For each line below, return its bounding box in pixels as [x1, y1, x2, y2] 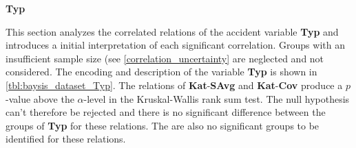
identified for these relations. [6, 132, 126, 146]
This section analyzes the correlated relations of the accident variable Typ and [6, 24, 339, 38]
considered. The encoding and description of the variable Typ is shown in [6, 64, 317, 79]
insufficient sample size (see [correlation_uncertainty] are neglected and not [6, 51, 324, 65]
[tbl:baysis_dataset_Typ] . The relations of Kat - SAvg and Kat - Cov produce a [6, 77, 343, 92]
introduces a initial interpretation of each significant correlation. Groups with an [6, 38, 345, 52]
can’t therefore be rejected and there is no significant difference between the [6, 105, 326, 119]
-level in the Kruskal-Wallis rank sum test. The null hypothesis [83, 91, 350, 106]
